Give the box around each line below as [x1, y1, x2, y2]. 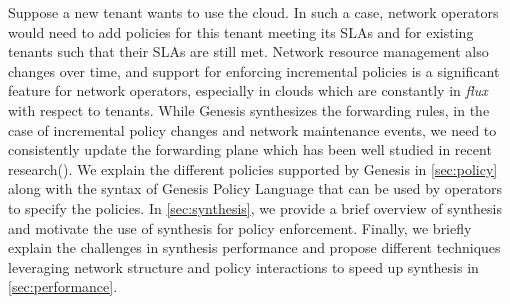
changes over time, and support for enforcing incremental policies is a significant [8, 60, 500, 81]
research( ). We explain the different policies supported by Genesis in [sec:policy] [8, 158, 498, 179]
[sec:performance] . [8, 276, 118, 297]
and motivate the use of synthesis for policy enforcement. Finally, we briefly [8, 217, 472, 238]
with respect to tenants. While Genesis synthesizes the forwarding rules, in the [8, 99, 490, 120]
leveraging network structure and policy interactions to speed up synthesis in [8, 256, 479, 277]
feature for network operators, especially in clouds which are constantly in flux [8, 80, 488, 101]
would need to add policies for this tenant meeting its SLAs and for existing [8, 21, 474, 42]
